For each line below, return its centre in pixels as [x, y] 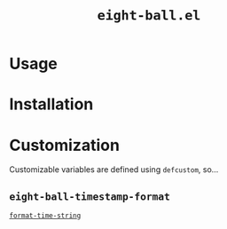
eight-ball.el [149, 16]
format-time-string [45, 216]
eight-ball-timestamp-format [90, 196]
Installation [51, 104]
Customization [64, 145]
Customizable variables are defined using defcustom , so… [114, 170]
